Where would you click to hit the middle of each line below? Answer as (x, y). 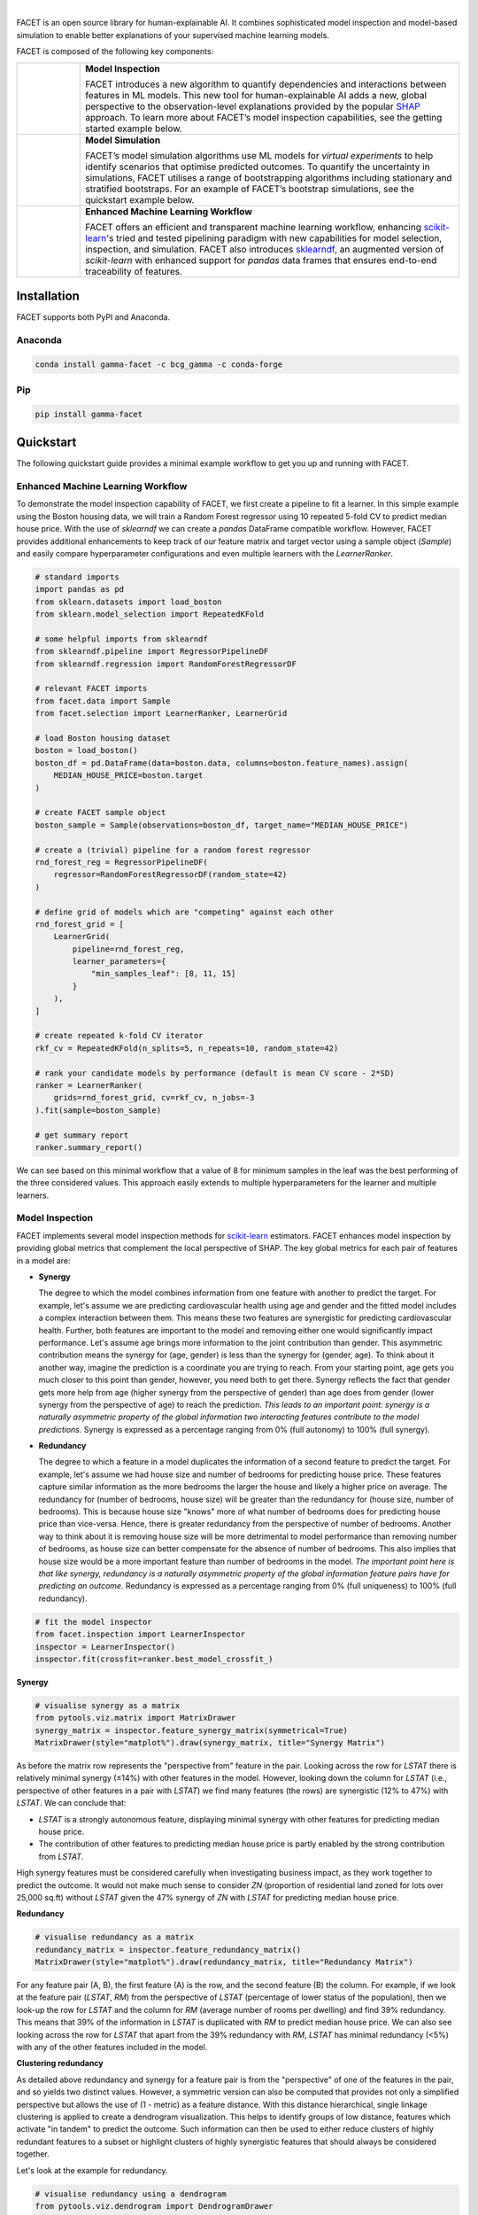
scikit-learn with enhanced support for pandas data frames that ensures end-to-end (261, 260)
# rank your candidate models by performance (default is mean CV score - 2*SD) (215, 1073)
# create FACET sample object (100, 812)
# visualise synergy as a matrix (108, 1705)
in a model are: (43, 1260)
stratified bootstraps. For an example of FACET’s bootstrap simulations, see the (250, 189)
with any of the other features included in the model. (112, 2048)
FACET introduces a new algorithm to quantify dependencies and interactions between (266, 84)
